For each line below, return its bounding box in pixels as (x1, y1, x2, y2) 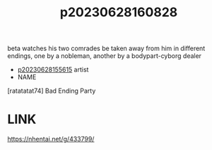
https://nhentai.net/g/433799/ (7, 135, 95, 144)
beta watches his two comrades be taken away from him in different (7, 44, 206, 53)
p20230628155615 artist (17, 65, 89, 74)
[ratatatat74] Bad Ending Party (7, 86, 96, 96)
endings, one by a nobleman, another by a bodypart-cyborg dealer (7, 52, 202, 60)
